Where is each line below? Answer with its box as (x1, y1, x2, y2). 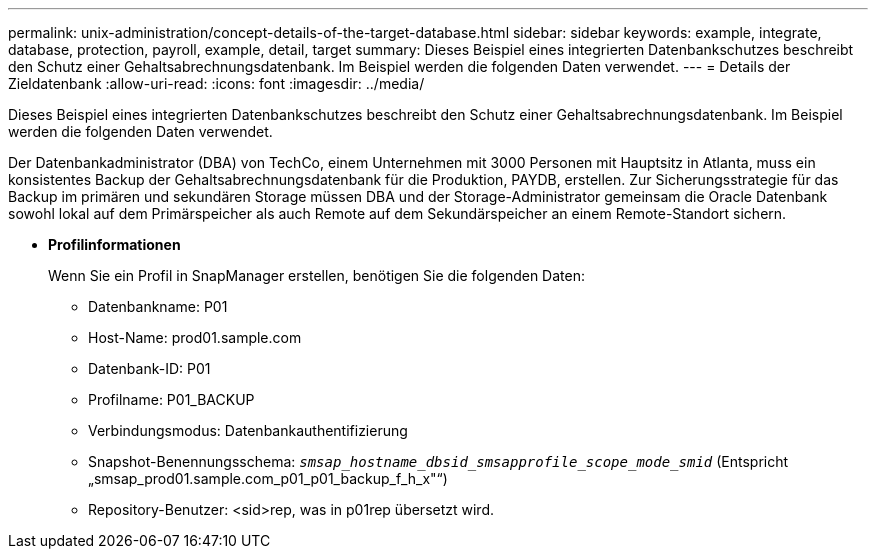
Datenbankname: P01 (88, 298, 228, 315)
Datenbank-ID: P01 (88, 360, 211, 377)
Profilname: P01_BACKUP (88, 391, 255, 408)
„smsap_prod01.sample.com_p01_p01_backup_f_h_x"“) (88, 470, 448, 487)
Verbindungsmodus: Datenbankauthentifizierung (88, 422, 408, 439)
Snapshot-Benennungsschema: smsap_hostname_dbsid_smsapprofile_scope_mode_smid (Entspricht (88, 453, 789, 470)
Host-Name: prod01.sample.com (88, 329, 302, 346)
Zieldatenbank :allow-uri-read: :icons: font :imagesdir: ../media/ (8, 75, 425, 92)
